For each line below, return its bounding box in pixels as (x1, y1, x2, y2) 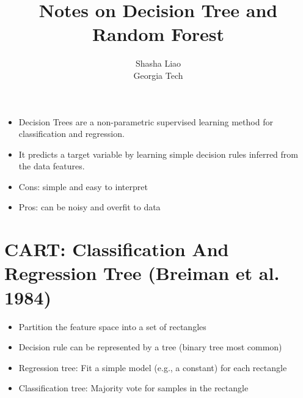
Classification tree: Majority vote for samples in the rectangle (18, 381, 249, 394)
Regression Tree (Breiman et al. (4, 260, 280, 286)
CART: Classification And (4, 237, 229, 262)
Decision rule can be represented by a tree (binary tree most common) (18, 341, 282, 353)
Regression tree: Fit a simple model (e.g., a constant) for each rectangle (18, 361, 287, 374)
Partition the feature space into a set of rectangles (18, 320, 206, 333)
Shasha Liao (135, 57, 181, 70)
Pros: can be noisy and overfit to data (18, 201, 161, 213)
